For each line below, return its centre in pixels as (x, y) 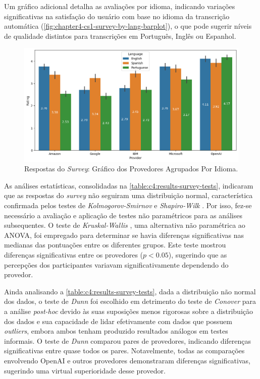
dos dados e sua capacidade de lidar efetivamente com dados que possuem (118, 321)
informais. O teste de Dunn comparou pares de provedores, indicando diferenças (128, 340)
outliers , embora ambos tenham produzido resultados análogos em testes (116, 331)
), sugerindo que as (198, 255)
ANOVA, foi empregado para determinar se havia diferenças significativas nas (124, 235)
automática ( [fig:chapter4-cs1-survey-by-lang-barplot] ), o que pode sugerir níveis (128, 26)
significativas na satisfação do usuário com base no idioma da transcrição (117, 16)
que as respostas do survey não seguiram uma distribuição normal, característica (128, 195)
